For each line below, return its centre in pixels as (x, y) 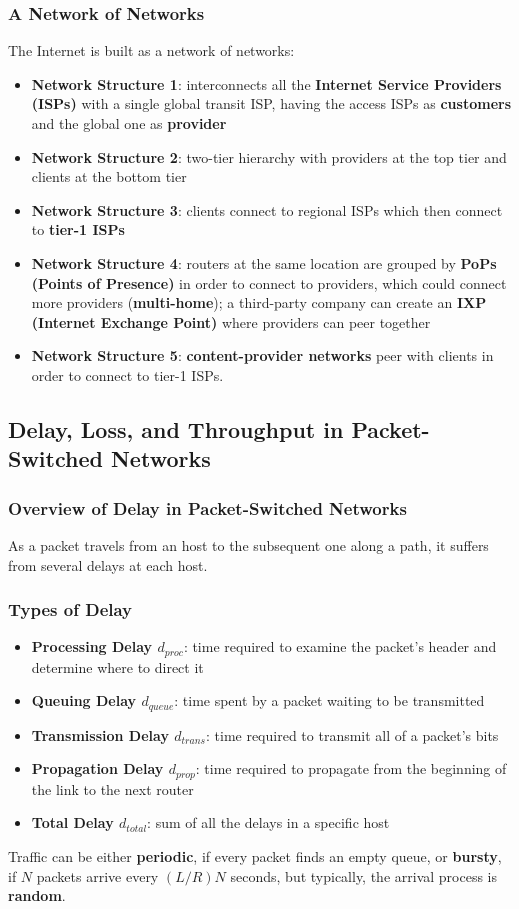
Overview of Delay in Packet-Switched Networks (207, 507)
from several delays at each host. (108, 564)
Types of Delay (70, 609)
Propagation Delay (97, 768)
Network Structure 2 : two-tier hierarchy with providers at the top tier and (269, 156)
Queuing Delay (84, 700)
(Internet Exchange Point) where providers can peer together (231, 321)
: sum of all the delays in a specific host (268, 822)
